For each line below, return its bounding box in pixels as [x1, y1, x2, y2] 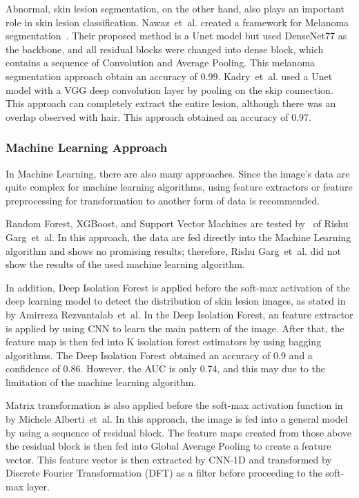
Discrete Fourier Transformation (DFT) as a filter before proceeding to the [6, 466, 322, 480]
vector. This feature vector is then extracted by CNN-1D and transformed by [6, 452, 332, 466]
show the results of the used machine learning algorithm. [6, 257, 245, 271]
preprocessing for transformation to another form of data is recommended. [6, 193, 320, 207]
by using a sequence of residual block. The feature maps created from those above [6, 425, 352, 439]
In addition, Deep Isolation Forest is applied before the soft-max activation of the [6, 280, 350, 294]
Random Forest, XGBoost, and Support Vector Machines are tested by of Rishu [6, 216, 349, 231]
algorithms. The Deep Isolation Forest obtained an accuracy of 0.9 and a [6, 347, 313, 362]
